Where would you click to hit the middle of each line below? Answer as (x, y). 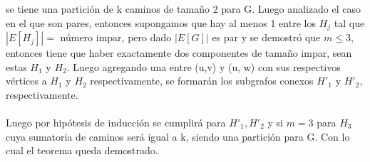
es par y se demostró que (266, 37)
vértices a (26, 81)
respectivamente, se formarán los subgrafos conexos (202, 81)
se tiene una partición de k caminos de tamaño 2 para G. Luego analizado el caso (183, 9)
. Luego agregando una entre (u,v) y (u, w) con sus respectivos (204, 66)
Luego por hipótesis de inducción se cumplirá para (116, 123)
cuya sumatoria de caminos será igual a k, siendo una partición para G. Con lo (178, 136)
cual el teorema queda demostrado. (82, 150)
